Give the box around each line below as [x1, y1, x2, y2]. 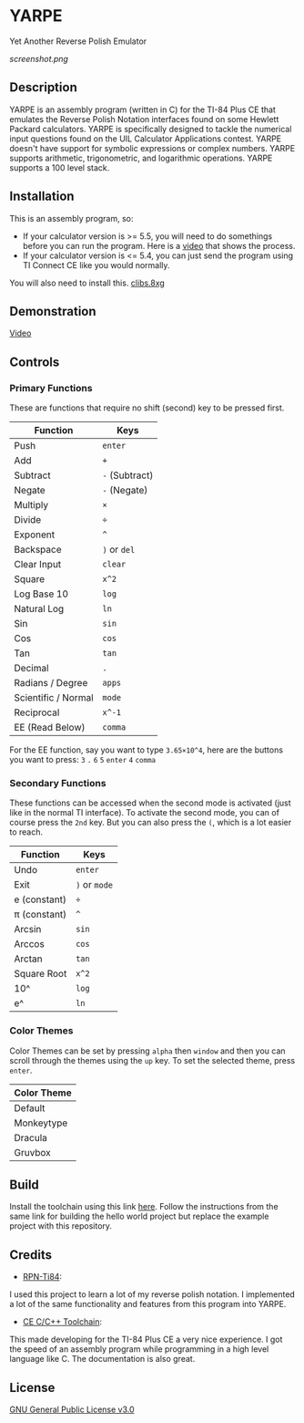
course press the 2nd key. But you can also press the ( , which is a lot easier [9, 817, 292, 828]
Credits [9, 1247, 53, 1262]
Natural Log [14, 603, 65, 616]
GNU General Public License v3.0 [9, 1404, 135, 1415]
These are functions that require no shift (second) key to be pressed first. [9, 402, 285, 413]
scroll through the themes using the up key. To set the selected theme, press [9, 1054, 296, 1065]
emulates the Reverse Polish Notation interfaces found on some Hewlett [9, 113, 279, 124]
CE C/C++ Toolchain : [22, 1316, 103, 1327]
